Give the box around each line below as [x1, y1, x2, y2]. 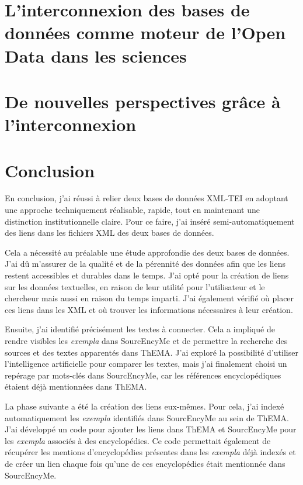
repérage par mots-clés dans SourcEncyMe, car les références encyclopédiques [5, 369, 281, 381]
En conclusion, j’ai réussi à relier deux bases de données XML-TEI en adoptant [5, 192, 288, 204]
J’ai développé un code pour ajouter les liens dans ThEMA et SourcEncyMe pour [5, 423, 297, 435]
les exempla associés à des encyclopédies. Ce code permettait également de [5, 434, 271, 446]
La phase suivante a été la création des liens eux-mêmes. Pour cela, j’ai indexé [5, 400, 284, 412]
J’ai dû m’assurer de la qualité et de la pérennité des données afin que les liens [5, 257, 286, 270]
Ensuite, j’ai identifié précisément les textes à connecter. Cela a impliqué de [5, 323, 275, 335]
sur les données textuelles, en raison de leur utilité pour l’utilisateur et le [5, 280, 265, 293]
